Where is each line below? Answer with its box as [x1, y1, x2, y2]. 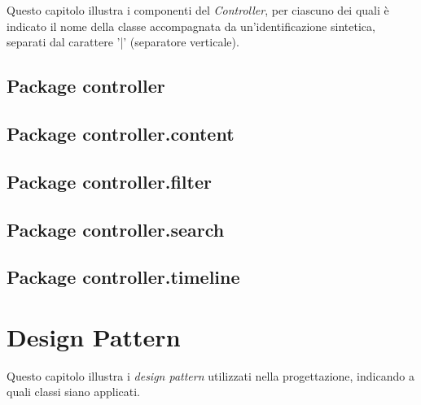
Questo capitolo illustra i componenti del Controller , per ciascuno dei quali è [7, 2, 389, 18]
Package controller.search [7, 216, 225, 242]
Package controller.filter [7, 168, 212, 194]
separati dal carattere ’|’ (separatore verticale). [7, 33, 239, 50]
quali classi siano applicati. [7, 383, 140, 400]
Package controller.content [7, 120, 235, 146]
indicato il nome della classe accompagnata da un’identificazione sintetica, [7, 17, 375, 34]
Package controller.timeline [7, 264, 240, 290]
